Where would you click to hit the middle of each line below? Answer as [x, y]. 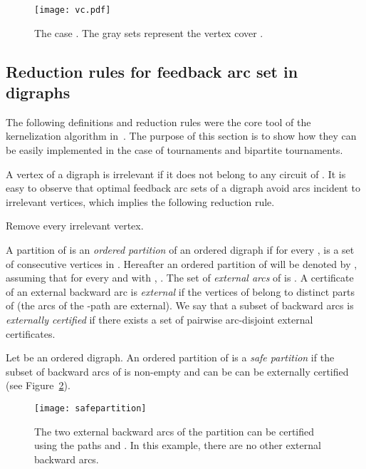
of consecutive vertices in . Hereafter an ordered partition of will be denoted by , [182, 263]
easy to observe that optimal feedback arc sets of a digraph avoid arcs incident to [183, 188]
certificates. [31, 333]
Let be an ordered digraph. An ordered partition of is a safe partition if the [170, 357]
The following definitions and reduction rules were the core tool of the [158, 122]
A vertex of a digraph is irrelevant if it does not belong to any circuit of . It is [176, 174]
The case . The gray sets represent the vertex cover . [149, 32]
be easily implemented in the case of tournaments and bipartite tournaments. [174, 150]
